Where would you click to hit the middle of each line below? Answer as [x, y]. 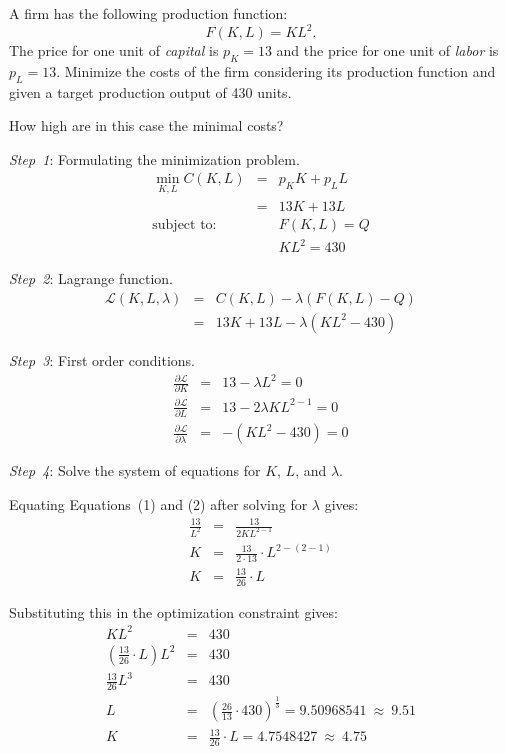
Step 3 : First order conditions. [102, 359]
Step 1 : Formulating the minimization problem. [154, 158]
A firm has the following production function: [148, 13]
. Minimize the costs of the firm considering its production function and [276, 70]
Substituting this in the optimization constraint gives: [173, 611]
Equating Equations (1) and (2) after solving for [158, 503]
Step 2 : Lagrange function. [91, 278]
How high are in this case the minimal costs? [146, 125]
